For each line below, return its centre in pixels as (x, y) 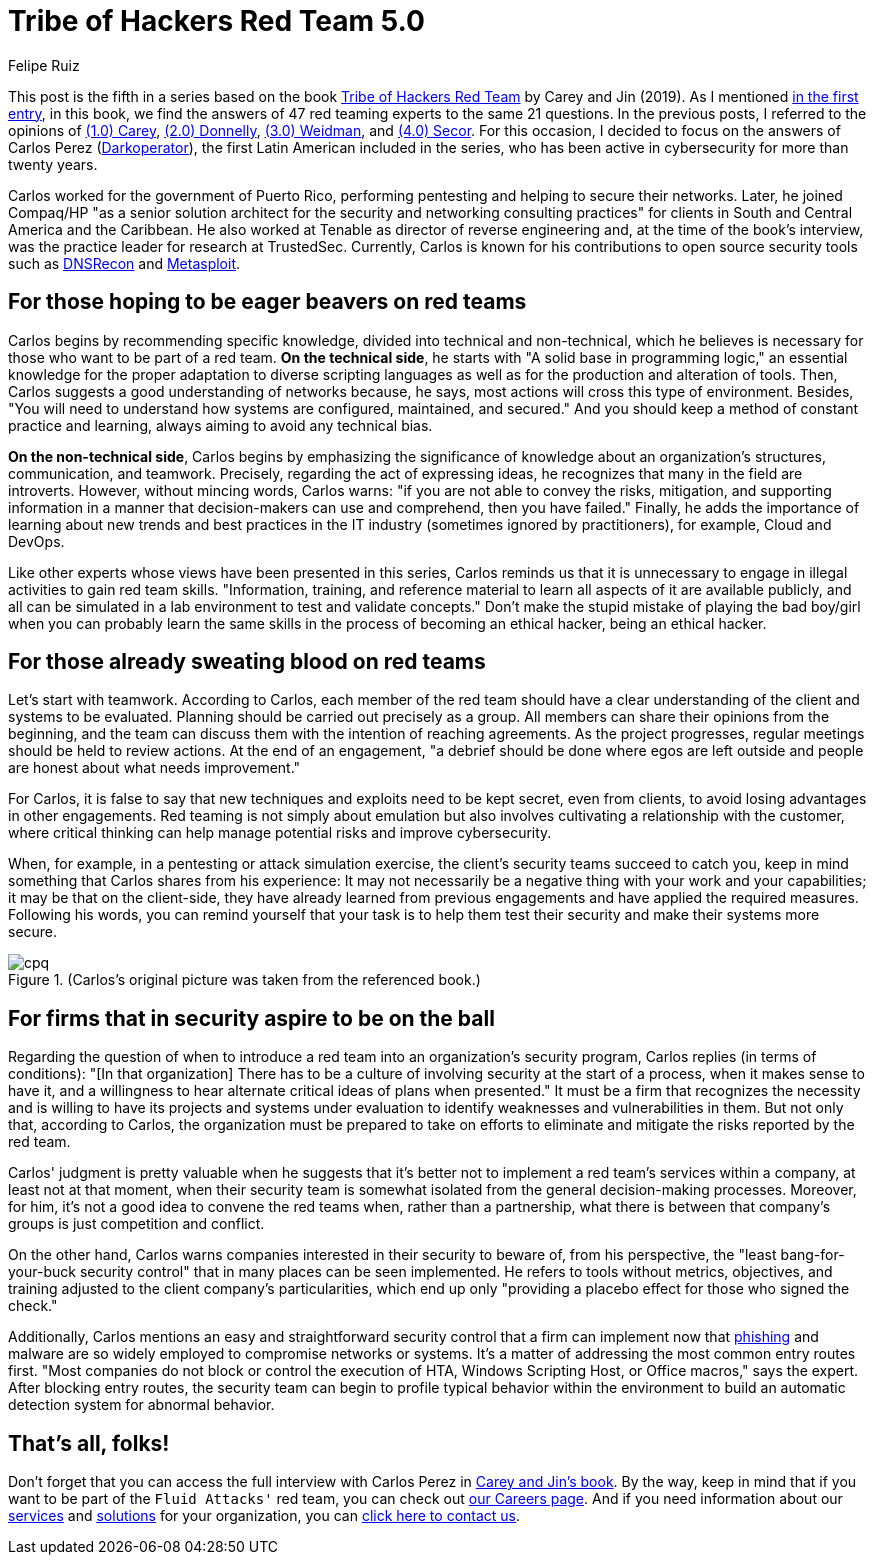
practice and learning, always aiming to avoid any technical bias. (220, 425)
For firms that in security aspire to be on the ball (251, 1018)
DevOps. (36, 541)
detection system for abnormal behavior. (141, 1405)
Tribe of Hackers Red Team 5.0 (216, 21)
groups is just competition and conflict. (136, 1224)
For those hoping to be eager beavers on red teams (267, 302)
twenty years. (53, 164)
